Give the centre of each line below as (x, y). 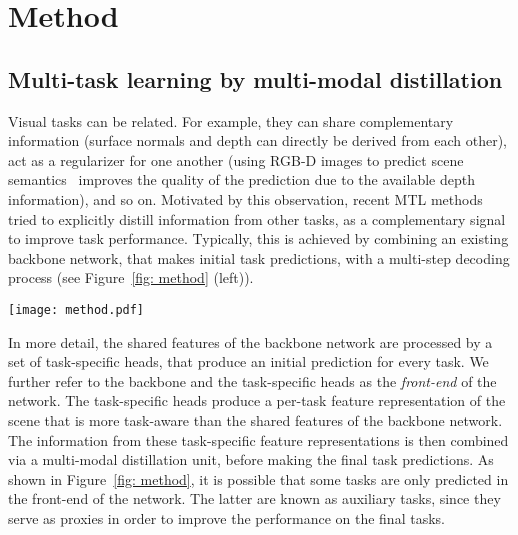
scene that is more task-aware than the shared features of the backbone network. (255, 419)
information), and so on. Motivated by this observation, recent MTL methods (245, 198)
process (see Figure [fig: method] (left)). (131, 277)
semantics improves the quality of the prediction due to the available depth (241, 179)
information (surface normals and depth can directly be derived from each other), (258, 140)
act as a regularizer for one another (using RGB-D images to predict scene (236, 159)
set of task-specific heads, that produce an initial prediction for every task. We (248, 361)
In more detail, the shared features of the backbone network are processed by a (250, 341)
